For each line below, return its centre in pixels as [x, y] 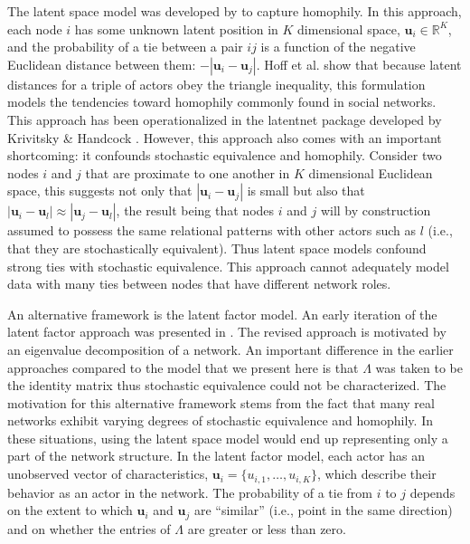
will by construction [376, 210]
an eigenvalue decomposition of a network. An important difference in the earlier [230, 349]
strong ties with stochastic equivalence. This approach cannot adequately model [228, 266]
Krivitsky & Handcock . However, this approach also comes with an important [225, 137]
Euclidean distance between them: [102, 64]
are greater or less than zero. [267, 528]
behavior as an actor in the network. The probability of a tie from [190, 492]
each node [35, 29]
